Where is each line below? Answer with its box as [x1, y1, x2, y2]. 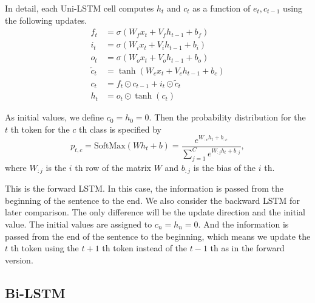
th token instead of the [102, 242, 188, 254]
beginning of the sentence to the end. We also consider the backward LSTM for [5, 193, 300, 206]
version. [5, 253, 33, 266]
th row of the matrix [75, 161, 151, 173]
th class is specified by [79, 122, 162, 135]
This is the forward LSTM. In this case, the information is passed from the [5, 182, 283, 195]
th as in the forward [210, 242, 285, 254]
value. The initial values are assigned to [5, 217, 152, 230]
